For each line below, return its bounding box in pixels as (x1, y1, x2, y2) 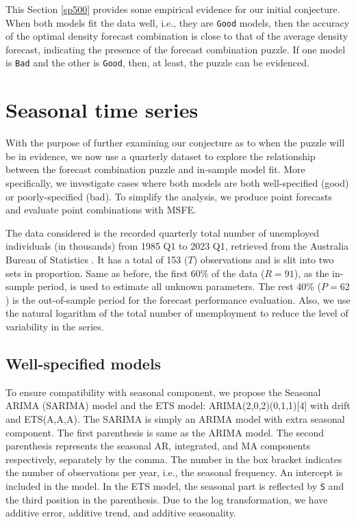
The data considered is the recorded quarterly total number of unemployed (5, 225, 320, 239)
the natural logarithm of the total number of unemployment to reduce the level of (5, 306, 348, 320)
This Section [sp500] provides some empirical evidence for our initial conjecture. (5, 2, 340, 16)
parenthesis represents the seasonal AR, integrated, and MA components (5, 438, 310, 453)
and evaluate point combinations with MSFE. (5, 202, 196, 217)
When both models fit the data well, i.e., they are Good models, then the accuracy (5, 15, 350, 29)
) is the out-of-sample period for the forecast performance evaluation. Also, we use (5, 292, 351, 306)
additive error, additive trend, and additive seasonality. (5, 506, 236, 520)
